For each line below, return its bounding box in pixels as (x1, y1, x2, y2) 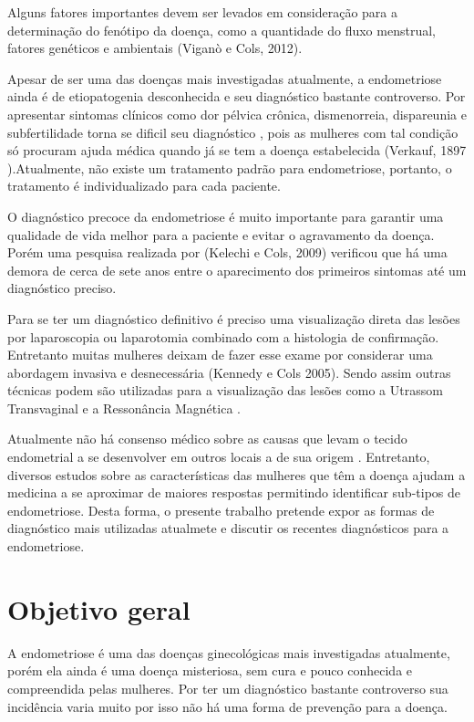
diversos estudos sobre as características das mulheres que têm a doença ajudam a (7, 465, 466, 484)
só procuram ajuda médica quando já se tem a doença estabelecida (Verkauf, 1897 (7, 141, 467, 160)
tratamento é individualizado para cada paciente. (7, 176, 281, 195)
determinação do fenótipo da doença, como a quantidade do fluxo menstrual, (7, 20, 436, 39)
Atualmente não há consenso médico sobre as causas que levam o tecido (7, 429, 407, 448)
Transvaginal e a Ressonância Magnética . (7, 398, 241, 417)
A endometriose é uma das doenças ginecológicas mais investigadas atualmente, (7, 643, 450, 662)
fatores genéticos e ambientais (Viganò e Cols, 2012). (7, 38, 303, 58)
